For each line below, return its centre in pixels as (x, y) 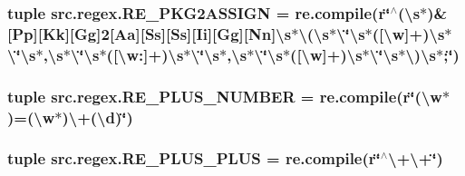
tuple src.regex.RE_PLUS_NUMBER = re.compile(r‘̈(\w (225, 96)
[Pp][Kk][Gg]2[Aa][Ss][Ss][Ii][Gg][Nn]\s (150, 33)
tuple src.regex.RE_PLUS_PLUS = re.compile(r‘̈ (194, 158)
